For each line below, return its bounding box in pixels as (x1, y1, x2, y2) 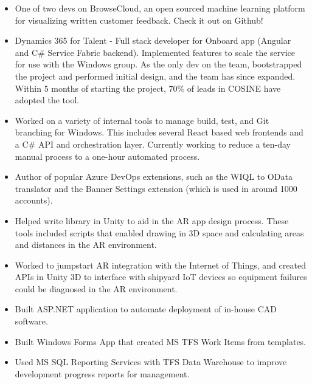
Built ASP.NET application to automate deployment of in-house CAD (15, 303, 277, 315)
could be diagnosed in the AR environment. (15, 282, 178, 295)
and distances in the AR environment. (15, 238, 157, 251)
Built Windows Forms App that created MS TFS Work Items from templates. (15, 335, 307, 348)
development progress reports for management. (15, 367, 190, 380)
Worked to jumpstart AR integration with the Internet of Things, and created (15, 258, 306, 271)
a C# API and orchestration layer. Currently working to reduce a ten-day (15, 137, 291, 150)
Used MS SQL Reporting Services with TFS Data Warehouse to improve (15, 355, 287, 368)
